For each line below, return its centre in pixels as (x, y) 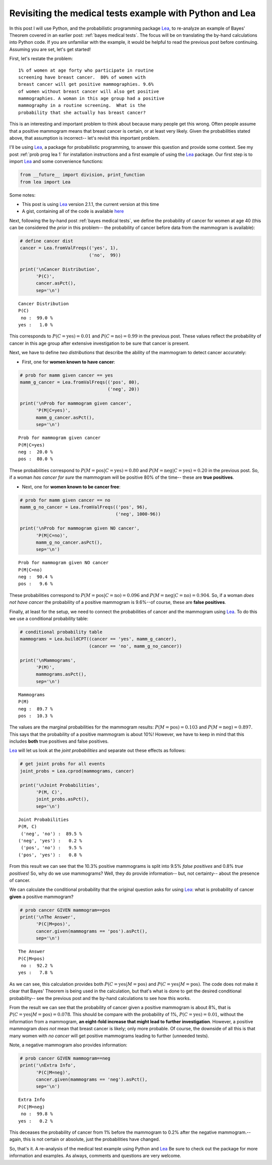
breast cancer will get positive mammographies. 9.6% (86, 84)
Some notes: (22, 195)
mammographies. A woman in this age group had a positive (91, 99)
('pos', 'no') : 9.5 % (52, 848)
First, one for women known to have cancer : (69, 362)
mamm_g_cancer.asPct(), (65, 417)
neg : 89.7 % (36, 709)
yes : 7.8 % (36, 973)
